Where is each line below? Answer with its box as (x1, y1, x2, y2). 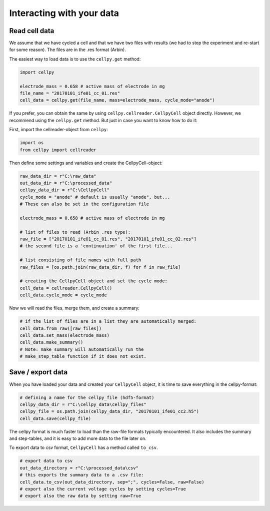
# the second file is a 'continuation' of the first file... (19, 243, 173, 249)
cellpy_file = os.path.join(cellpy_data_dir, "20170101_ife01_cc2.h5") (19, 408, 199, 414)
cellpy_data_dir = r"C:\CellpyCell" (19, 187, 110, 193)
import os (19, 140, 44, 146)
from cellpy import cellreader (19, 147, 97, 153)
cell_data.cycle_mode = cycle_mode (19, 292, 107, 298)
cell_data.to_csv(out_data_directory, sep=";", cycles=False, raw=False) (19, 479, 204, 485)
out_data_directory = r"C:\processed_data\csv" (19, 465, 138, 470)
